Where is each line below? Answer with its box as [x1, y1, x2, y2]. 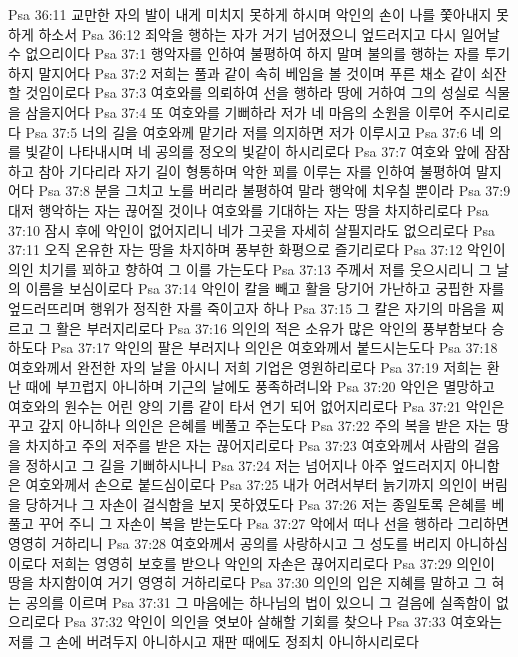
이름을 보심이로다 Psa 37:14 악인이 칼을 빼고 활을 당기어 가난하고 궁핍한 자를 [25, 278, 505, 299]
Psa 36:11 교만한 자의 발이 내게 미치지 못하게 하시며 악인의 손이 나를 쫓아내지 [8, 4, 492, 24]
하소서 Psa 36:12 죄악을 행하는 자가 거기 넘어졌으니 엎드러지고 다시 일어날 [38, 23, 500, 44]
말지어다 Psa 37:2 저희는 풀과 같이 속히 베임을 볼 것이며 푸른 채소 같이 [38, 62, 477, 83]
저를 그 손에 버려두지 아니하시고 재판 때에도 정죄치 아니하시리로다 [8, 631, 419, 651]
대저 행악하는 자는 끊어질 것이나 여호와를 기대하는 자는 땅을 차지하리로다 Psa [8, 199, 489, 220]
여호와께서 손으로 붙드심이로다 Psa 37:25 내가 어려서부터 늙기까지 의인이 [25, 474, 478, 495]
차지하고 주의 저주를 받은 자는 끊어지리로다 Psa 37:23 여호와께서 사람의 [25, 435, 470, 456]
